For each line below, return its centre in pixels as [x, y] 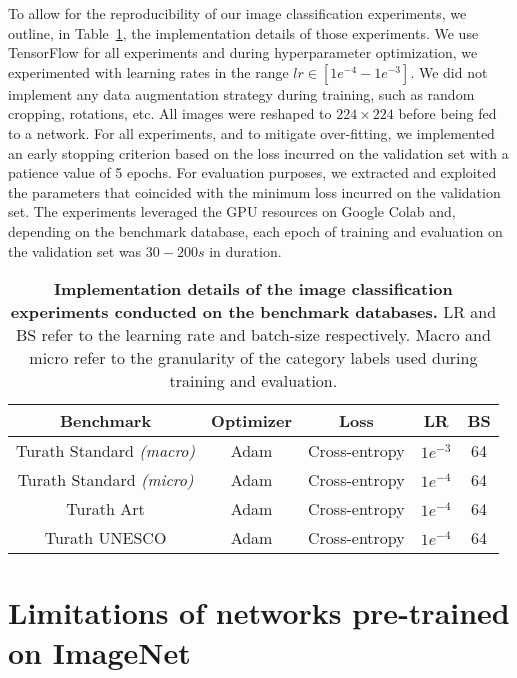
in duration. [245, 250]
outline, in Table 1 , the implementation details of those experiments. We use [243, 32]
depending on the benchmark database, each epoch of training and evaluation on [255, 230]
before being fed [447, 113]
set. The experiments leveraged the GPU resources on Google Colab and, [232, 211]
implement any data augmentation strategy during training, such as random [241, 93]
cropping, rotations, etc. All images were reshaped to [170, 113]
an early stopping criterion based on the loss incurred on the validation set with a [258, 152]
